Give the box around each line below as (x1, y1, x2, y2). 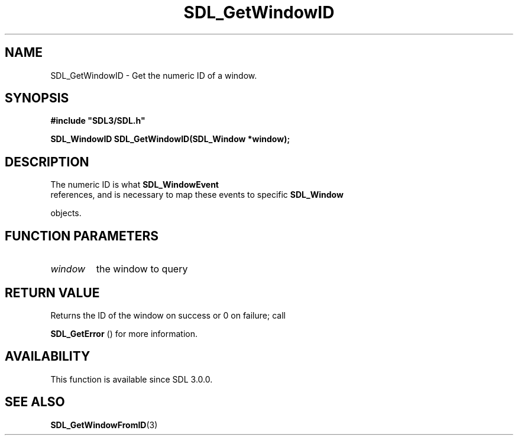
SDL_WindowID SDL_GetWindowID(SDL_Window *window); (50, 134, 290, 144)
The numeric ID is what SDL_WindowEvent (50, 179, 219, 190)
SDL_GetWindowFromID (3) (50, 419, 158, 430)
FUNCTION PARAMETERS (5, 228, 158, 243)
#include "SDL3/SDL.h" (50, 115, 145, 126)
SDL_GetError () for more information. (50, 328, 198, 339)
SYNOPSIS (5, 91, 69, 106)
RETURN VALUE (5, 285, 100, 300)
